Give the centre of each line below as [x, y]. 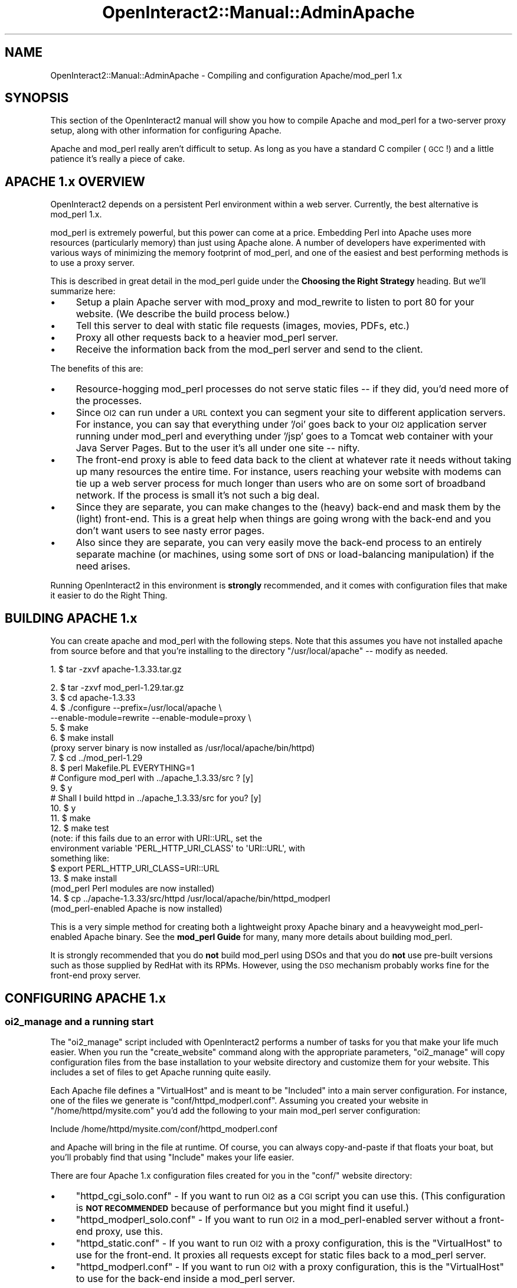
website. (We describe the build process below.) [183, 314]
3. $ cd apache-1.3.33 [93, 698]
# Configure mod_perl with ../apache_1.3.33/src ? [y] [152, 778]
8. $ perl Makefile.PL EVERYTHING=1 [122, 768]
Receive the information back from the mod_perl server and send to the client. [249, 349]
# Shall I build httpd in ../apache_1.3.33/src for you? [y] [156, 798]
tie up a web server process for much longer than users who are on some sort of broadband [281, 484]
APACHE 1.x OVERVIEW [75, 181]
